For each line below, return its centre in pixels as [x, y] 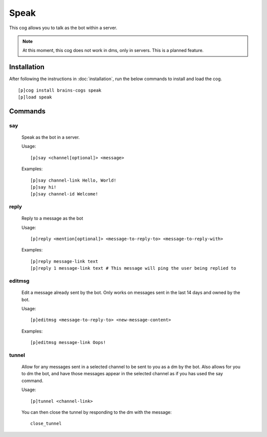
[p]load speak [35, 97]
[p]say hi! [44, 187]
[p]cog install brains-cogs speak [60, 90]
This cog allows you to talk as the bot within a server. [63, 28]
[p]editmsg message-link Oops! [68, 342]
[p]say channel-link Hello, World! [73, 180]
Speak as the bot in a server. [51, 137]
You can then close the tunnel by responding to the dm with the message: [97, 412]
